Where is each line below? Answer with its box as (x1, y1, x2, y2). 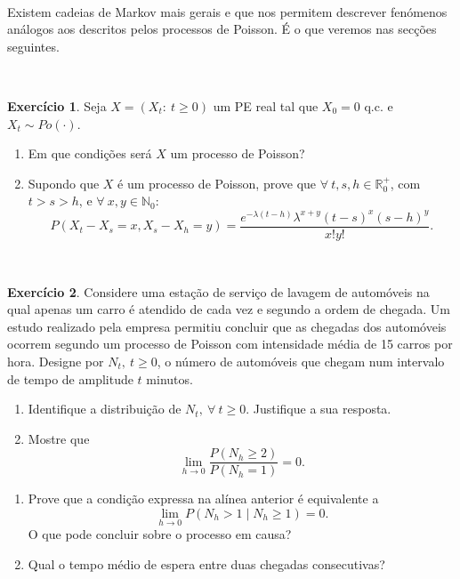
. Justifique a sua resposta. (246, 399, 391, 418)
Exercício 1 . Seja (7, 96, 107, 115)
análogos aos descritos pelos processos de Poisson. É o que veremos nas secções (7, 20, 437, 38)
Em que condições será (28, 144, 152, 163)
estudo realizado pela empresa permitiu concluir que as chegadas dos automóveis (7, 317, 447, 335)
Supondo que (28, 173, 100, 192)
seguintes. (7, 36, 60, 55)
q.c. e (364, 96, 393, 115)
